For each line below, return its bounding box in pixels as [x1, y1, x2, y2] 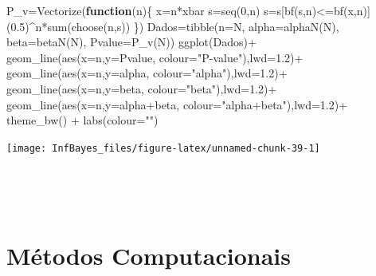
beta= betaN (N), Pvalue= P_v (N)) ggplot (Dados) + [6, 34, 257, 50]
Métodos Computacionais [6, 239, 291, 271]
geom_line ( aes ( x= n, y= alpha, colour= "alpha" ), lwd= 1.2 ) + [6, 65, 288, 81]
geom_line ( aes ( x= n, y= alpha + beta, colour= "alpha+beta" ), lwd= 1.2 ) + [6, 96, 348, 112]
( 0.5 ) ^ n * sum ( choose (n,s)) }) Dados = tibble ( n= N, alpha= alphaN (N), [6, 18, 339, 34]
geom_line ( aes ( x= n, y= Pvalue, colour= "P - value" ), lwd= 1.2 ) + [6, 49, 304, 65]
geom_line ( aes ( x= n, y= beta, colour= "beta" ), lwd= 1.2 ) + [6, 80, 277, 97]
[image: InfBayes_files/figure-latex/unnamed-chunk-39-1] [6, 142, 320, 154]
